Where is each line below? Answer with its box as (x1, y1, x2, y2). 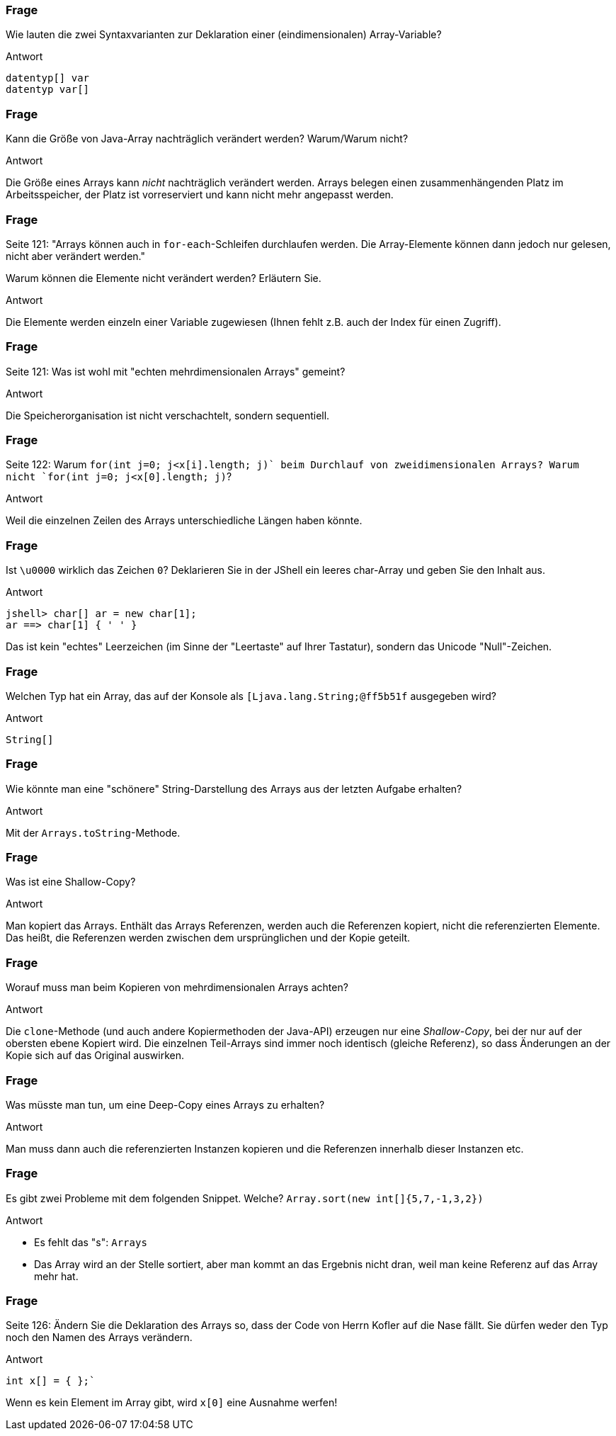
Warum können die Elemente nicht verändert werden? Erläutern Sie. (6, 271, 321, 284)
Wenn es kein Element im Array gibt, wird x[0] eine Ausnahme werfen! (6, 1396, 338, 1409)
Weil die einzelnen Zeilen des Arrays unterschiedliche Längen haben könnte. (6, 514, 363, 527)
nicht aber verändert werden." (6, 249, 145, 262)
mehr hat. (34, 1270, 79, 1282)
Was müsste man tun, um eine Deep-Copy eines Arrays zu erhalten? (6, 1098, 325, 1111)
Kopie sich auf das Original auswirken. (6, 1049, 184, 1062)
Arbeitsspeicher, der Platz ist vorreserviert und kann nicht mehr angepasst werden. (6, 188, 394, 201)
